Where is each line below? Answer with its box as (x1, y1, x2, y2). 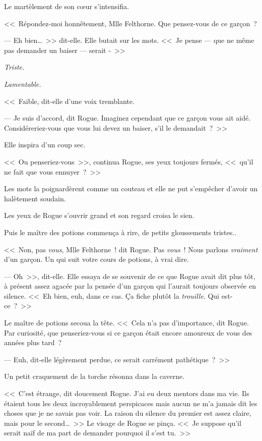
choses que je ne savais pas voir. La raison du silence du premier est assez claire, (4, 408, 251, 418)
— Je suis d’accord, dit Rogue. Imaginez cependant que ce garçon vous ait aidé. (4, 113, 251, 123)
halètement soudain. (4, 193, 66, 203)
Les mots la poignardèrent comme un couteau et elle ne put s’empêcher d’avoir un (4, 183, 258, 194)
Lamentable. (4, 78, 41, 89)
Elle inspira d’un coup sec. (4, 139, 86, 150)
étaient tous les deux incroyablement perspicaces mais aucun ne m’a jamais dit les (4, 398, 257, 408)
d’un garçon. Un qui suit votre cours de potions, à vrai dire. (4, 254, 189, 264)
